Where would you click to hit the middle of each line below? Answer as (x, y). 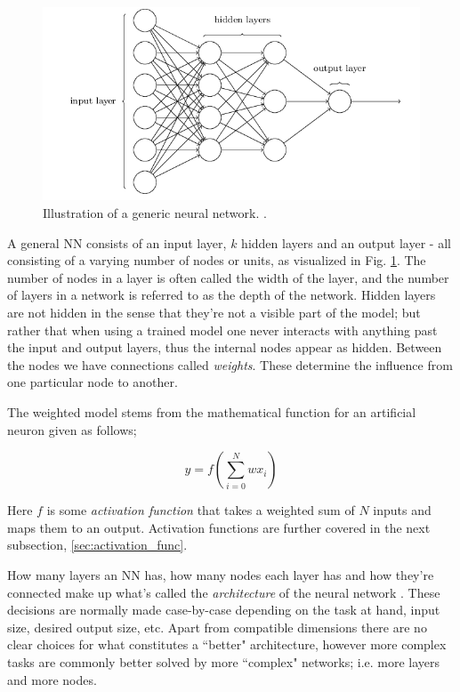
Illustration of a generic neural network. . (155, 213)
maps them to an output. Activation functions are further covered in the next (219, 527)
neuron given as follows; (72, 429)
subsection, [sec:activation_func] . (97, 545)
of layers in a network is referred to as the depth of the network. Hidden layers (222, 295)
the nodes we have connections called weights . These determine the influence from (230, 364)
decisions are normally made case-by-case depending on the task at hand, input (224, 610)
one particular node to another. (93, 382)
